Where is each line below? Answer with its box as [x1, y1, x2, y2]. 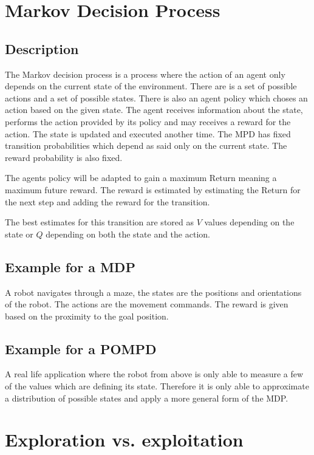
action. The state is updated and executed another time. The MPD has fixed [5, 127, 291, 140]
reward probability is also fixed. [5, 151, 123, 163]
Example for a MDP [5, 257, 135, 276]
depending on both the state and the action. [46, 227, 210, 240]
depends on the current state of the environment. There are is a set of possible [5, 80, 297, 92]
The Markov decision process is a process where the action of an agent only [5, 67, 285, 80]
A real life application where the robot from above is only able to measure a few [5, 368, 304, 380]
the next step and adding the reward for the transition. [5, 195, 210, 208]
